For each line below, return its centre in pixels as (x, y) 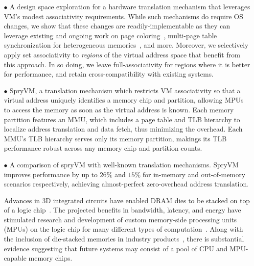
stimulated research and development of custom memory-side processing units (120, 219)
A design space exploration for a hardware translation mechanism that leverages (130, 6)
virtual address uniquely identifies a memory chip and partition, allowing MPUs (124, 100)
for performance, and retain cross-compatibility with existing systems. (109, 74)
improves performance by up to (51, 174)
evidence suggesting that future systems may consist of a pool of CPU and (116, 248)
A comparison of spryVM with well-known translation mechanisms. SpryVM (124, 164)
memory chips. (50, 258)
